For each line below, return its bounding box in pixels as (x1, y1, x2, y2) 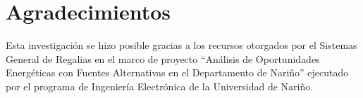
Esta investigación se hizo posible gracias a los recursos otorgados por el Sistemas (6, 38, 357, 52)
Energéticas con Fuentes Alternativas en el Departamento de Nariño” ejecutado (6, 65, 349, 80)
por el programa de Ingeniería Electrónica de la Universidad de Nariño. (6, 78, 314, 93)
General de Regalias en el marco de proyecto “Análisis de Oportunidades (6, 51, 320, 66)
